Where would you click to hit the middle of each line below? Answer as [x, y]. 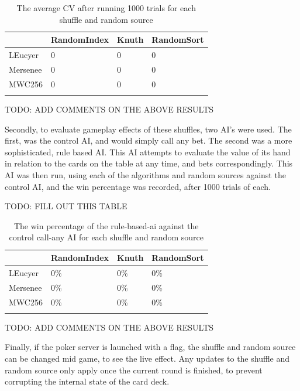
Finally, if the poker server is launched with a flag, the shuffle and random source [150, 347]
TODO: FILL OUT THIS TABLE [66, 206]
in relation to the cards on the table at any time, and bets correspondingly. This [149, 163]
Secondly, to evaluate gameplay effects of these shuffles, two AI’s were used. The [148, 129]
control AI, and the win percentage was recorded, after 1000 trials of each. [138, 186]
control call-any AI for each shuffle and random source [106, 237]
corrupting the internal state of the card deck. [87, 381]
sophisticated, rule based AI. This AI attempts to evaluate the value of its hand [148, 152]
